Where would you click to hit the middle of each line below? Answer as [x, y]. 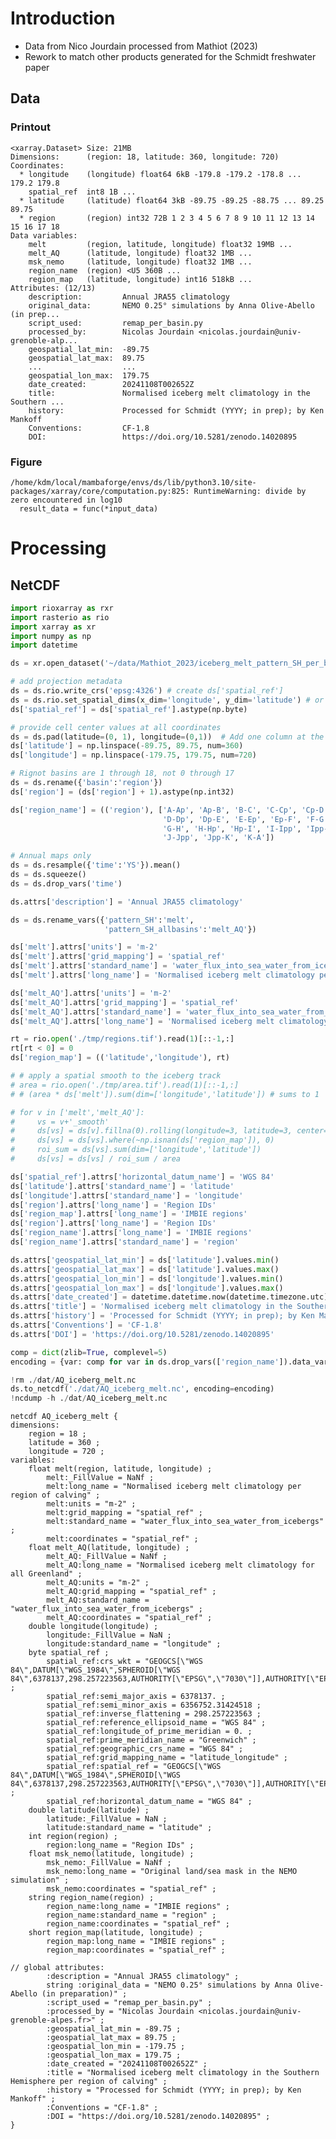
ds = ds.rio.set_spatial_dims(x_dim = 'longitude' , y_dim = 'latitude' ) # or [167, 700]
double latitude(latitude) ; [89, 1810]
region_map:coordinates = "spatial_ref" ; [136, 1950]
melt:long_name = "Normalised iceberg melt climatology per [174, 1487]
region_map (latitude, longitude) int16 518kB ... [140, 279]
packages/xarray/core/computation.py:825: [100, 491]
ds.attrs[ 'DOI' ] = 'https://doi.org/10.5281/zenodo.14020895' [142, 1334]
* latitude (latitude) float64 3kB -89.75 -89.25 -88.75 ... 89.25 [172, 200]
